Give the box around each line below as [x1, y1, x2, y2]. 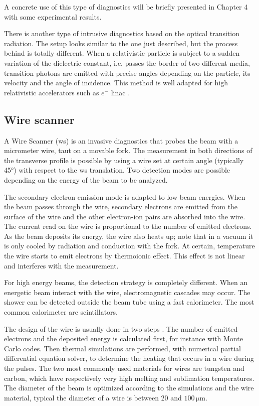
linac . [111, 87, 130, 97]
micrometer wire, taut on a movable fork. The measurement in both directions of [4, 145, 252, 156]
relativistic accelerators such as [4, 87, 99, 97]
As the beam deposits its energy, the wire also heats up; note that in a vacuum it [4, 230, 253, 241]
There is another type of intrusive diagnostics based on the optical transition [4, 28, 240, 39]
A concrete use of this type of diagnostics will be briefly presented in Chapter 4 [4, 2, 248, 12]
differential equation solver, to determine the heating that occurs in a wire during [4, 353, 254, 363]
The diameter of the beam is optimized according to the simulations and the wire [4, 382, 254, 393]
